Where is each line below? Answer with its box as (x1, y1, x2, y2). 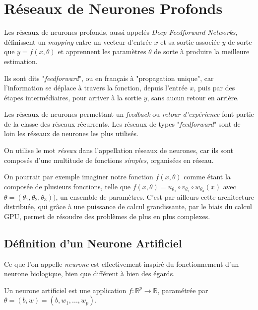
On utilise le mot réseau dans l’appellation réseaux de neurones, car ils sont (4, 145, 233, 155)
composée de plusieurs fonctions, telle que (4, 181, 131, 191)
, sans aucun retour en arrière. (147, 92, 239, 102)
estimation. (4, 56, 38, 66)
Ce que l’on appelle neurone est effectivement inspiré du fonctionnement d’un (4, 258, 239, 269)
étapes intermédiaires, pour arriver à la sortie (4, 92, 142, 102)
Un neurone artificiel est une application (4, 285, 127, 295)
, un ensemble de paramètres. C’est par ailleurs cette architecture (56, 191, 254, 202)
